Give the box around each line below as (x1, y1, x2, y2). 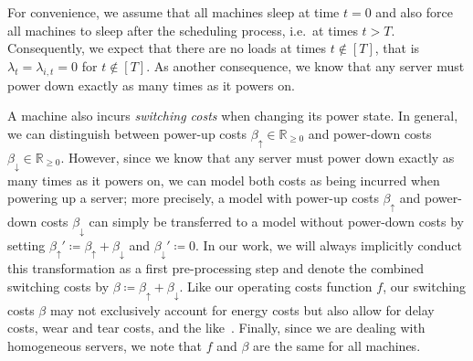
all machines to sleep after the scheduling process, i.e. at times (7, 20, 358, 39)
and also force (375, 3, 453, 21)
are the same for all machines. (253, 335, 421, 355)
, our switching (383, 276, 466, 295)
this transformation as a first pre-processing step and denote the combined (7, 259, 425, 278)
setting (7, 235, 46, 254)
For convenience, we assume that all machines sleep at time (7, 3, 340, 21)
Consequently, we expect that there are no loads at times (7, 38, 327, 58)
